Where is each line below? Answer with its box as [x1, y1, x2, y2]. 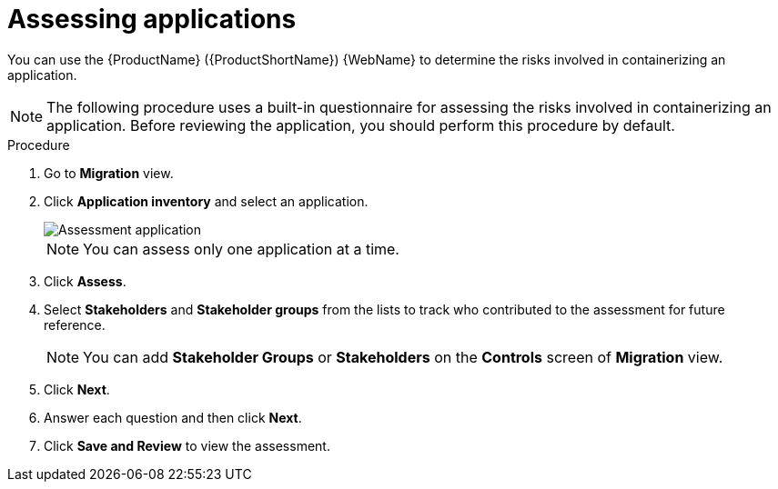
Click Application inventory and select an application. [44, 193, 369, 209]
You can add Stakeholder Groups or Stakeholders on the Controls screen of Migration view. [83, 347, 723, 366]
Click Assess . [44, 273, 126, 289]
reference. [44, 316, 106, 333]
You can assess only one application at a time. [83, 239, 399, 258]
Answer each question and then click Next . [44, 409, 302, 425]
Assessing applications [7, 4, 297, 35]
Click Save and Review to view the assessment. [44, 437, 330, 454]
